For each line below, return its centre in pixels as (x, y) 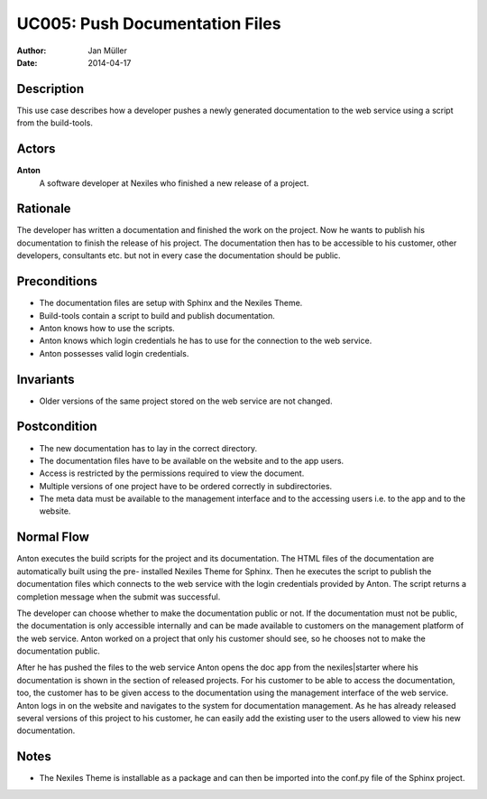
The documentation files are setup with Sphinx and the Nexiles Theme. (171, 303)
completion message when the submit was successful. (119, 597)
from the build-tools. (55, 123)
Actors (36, 149)
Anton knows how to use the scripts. (107, 328)
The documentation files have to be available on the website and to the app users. (192, 460)
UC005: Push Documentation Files (149, 23)
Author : (32, 51)
